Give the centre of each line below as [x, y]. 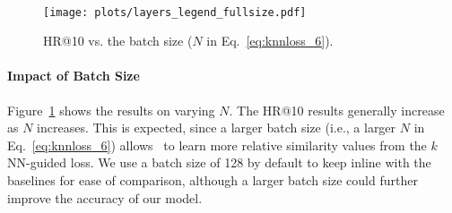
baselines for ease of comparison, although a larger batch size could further [213, 180]
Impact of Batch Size [74, 76]
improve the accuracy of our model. [105, 197]
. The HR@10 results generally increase [337, 110]
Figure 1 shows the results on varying [111, 110]
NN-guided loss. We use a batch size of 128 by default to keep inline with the [219, 162]
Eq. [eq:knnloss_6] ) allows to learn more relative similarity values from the [217, 145]
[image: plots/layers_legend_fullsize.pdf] [175, 12]
